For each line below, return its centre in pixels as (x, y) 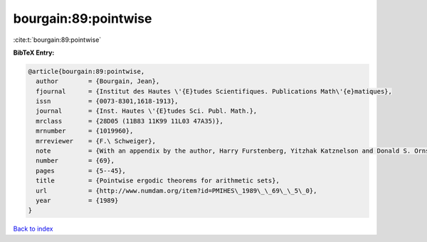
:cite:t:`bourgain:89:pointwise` (57, 40)
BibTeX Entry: (34, 53)
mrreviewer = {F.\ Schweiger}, (96, 141)
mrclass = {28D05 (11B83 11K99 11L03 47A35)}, (130, 121)
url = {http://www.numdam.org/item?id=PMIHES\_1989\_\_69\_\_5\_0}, (176, 191)
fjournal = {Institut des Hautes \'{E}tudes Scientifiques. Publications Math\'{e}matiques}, (214, 91)
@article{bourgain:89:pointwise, (86, 71)
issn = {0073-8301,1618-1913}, (107, 101)
